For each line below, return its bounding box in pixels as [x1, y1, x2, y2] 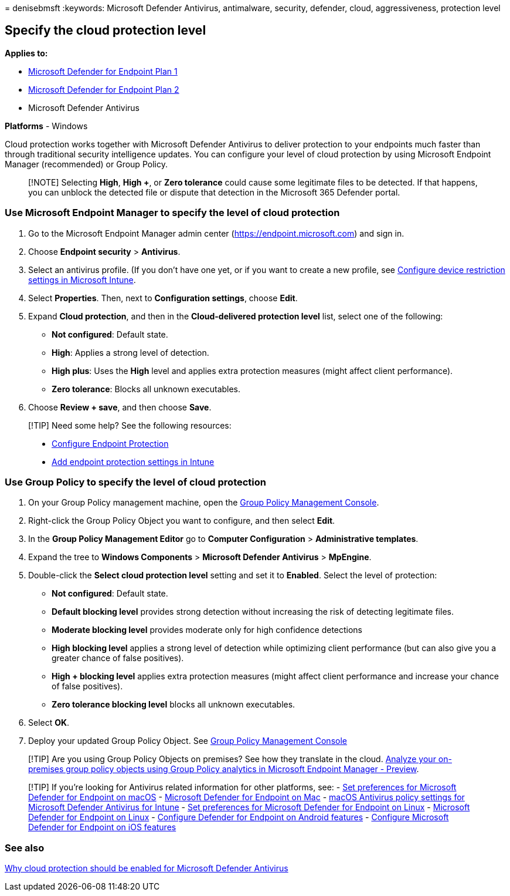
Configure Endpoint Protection [52, 438, 169, 449]
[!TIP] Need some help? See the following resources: [28, 420, 232, 430]
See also [5, 841, 45, 854]
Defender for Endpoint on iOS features [28, 822, 176, 833]
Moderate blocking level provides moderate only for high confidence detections [52, 625, 363, 635]
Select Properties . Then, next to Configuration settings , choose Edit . [28, 292, 298, 303]
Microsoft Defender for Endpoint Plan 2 [28, 84, 179, 95]
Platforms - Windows [5, 120, 88, 131]
